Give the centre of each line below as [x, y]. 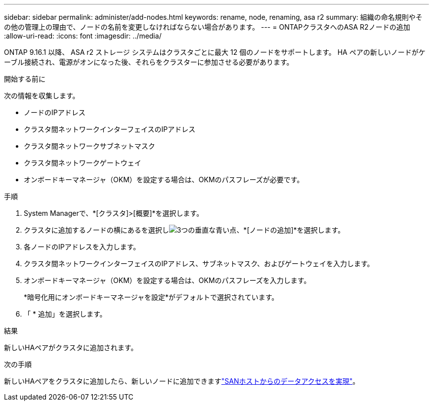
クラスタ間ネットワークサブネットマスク [89, 146]
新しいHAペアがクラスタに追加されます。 [71, 347]
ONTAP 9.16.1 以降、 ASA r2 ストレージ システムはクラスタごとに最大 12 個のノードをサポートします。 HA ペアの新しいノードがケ [215, 52]
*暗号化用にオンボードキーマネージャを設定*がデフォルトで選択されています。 [151, 297]
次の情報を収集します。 [42, 96]
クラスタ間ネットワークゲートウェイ [83, 163]
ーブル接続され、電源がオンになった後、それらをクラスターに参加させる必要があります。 [149, 62]
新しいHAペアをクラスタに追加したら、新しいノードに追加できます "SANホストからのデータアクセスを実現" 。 [182, 381]
